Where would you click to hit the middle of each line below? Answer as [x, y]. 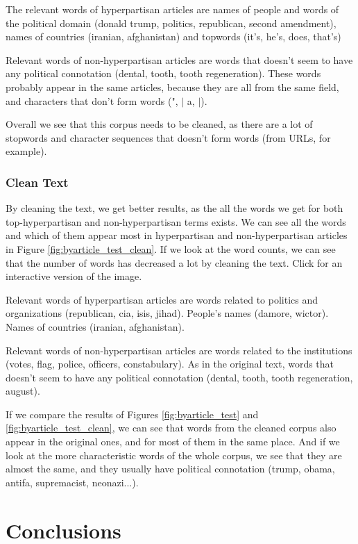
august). [23, 391]
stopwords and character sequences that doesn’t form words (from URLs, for [168, 137]
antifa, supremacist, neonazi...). [72, 482]
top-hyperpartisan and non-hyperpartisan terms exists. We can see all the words [176, 221]
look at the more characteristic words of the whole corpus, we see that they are [174, 455]
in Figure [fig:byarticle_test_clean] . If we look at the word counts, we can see [171, 248]
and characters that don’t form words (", [92, 100]
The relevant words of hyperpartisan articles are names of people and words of [172, 9]
